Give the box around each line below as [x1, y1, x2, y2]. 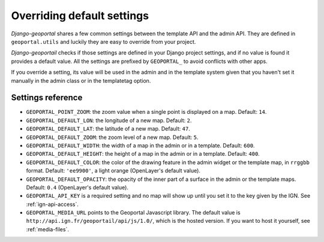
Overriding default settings [11, 9, 149, 22]
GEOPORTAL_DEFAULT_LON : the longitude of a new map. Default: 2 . [26, 117, 192, 124]
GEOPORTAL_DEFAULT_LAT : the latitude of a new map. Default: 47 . [26, 125, 190, 132]
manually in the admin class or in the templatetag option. [11, 77, 151, 84]
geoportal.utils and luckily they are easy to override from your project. [11, 38, 196, 45]
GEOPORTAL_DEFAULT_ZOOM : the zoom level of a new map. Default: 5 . [26, 134, 199, 141]
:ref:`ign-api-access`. [26, 201, 79, 208]
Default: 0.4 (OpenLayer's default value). [26, 183, 129, 191]
